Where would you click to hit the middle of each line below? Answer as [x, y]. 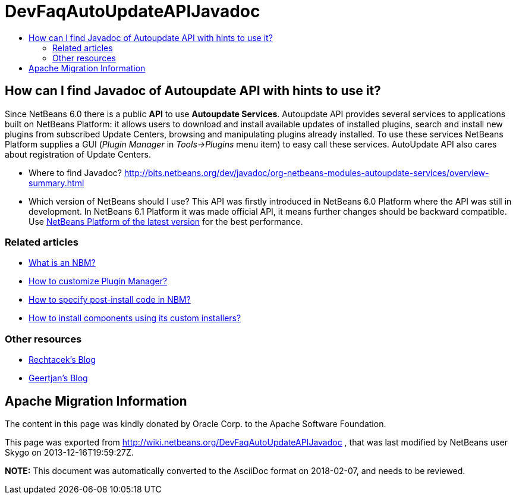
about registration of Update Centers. [78, 154]
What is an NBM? [62, 263]
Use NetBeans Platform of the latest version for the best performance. [166, 221]
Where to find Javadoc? [75, 172]
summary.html [56, 183]
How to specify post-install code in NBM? [110, 300]
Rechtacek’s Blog [62, 360]
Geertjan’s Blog [58, 378]
